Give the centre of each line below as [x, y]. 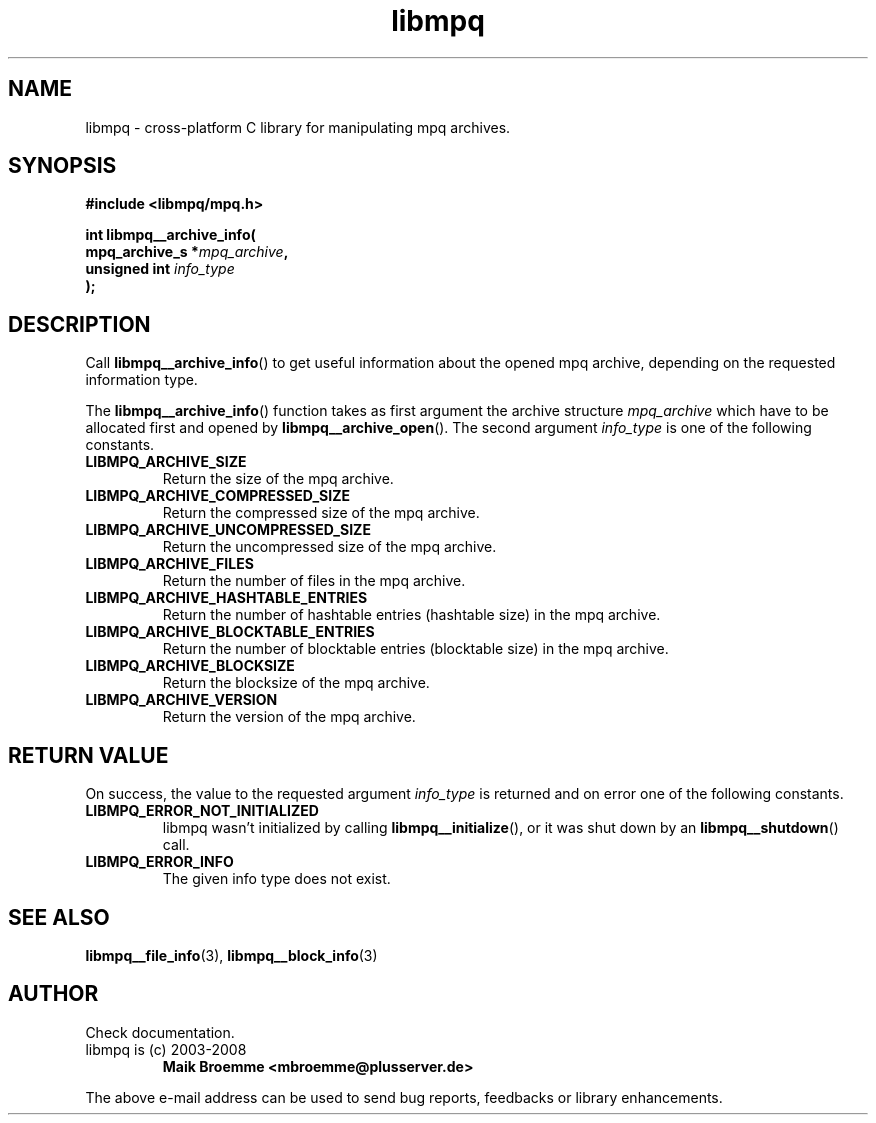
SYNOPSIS [62, 166]
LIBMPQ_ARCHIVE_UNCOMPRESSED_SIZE [228, 530]
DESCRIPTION [79, 324]
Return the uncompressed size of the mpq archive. [329, 547]
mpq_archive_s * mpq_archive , [187, 252]
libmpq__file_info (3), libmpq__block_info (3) [231, 955]
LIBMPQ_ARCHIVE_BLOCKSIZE [190, 666]
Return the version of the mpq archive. [289, 717]
